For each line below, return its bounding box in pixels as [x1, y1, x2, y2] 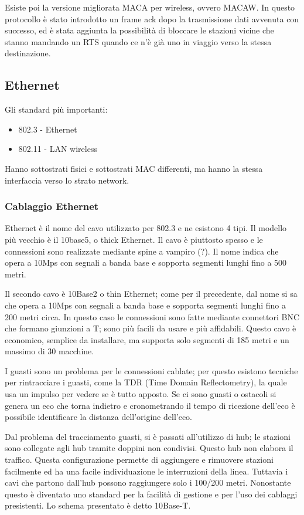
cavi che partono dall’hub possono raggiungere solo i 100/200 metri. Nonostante [5, 476, 291, 489]
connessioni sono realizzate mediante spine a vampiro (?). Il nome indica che [5, 245, 279, 257]
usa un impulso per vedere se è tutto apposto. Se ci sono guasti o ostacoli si [5, 388, 276, 400]
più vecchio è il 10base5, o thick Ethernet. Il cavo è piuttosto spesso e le [5, 233, 263, 245]
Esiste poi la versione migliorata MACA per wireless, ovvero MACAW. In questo [5, 1, 295, 13]
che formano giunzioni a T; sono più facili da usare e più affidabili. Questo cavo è [5, 322, 296, 334]
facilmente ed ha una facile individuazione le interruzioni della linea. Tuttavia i [5, 465, 288, 477]
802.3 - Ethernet [18, 123, 77, 135]
